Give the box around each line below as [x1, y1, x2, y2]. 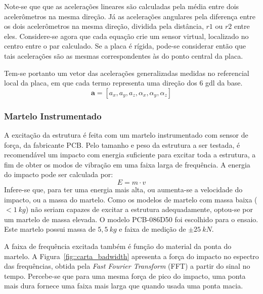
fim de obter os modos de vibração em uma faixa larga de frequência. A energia [4, 159, 250, 170]
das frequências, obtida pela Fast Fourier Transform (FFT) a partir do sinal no [4, 261, 250, 271]
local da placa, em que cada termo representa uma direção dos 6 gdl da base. [4, 77, 243, 88]
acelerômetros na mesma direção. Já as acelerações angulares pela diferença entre [4, 11, 255, 21]
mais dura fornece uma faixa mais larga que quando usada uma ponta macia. [4, 280, 243, 291]
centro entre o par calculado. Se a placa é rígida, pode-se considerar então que [4, 40, 246, 51]
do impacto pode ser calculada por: [4, 169, 113, 180]
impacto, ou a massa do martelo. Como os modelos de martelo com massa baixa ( [4, 194, 257, 204]
